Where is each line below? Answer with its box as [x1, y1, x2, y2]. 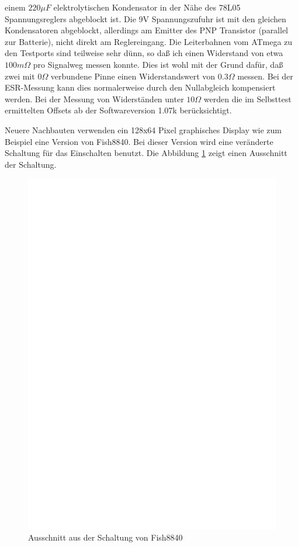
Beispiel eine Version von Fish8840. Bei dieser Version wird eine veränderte [5, 135, 273, 147]
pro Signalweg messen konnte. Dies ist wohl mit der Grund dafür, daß [33, 58, 283, 70]
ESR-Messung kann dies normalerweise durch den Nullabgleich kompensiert [5, 81, 276, 94]
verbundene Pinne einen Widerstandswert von [50, 70, 216, 82]
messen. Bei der [237, 70, 293, 82]
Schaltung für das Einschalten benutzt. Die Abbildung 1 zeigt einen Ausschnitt [5, 147, 287, 159]
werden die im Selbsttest [203, 92, 292, 105]
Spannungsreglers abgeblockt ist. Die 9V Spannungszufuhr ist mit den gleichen [5, 12, 286, 25]
